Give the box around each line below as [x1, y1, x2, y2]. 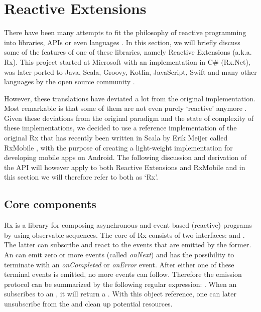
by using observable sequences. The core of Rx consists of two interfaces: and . [4, 229, 245, 240]
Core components [4, 196, 96, 212]
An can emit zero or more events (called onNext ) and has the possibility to [4, 249, 234, 260]
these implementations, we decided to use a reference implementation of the [4, 122, 237, 133]
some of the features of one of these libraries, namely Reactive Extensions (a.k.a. [4, 47, 252, 57]
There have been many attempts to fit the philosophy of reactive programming [4, 27, 246, 38]
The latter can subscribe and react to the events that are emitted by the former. [4, 239, 251, 250]
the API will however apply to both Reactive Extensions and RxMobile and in [4, 162, 245, 172]
